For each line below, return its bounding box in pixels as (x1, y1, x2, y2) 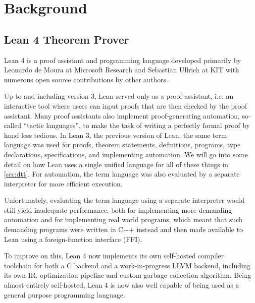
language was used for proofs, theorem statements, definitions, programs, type (4, 139, 241, 150)
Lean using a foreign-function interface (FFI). (4, 234, 142, 244)
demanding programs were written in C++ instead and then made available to (4, 224, 243, 235)
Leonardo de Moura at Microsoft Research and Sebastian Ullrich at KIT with (4, 64, 239, 75)
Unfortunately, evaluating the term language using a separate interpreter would (4, 195, 245, 205)
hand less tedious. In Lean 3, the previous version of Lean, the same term (4, 129, 227, 140)
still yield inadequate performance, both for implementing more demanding (4, 204, 232, 215)
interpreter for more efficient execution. (4, 178, 123, 188)
